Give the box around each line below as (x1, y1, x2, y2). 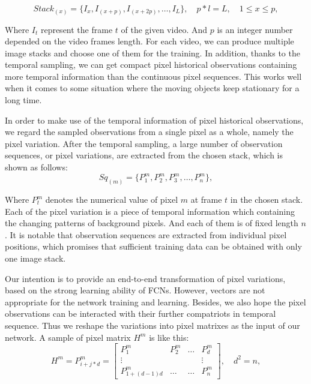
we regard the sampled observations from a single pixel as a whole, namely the (5, 125, 294, 138)
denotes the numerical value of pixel (45, 193, 178, 205)
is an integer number (217, 23, 293, 35)
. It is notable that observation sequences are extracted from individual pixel (5, 228, 287, 241)
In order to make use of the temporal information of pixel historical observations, (5, 113, 304, 126)
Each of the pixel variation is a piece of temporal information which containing (5, 205, 295, 217)
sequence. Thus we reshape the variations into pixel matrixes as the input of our (5, 319, 300, 331)
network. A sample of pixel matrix (5, 331, 131, 343)
